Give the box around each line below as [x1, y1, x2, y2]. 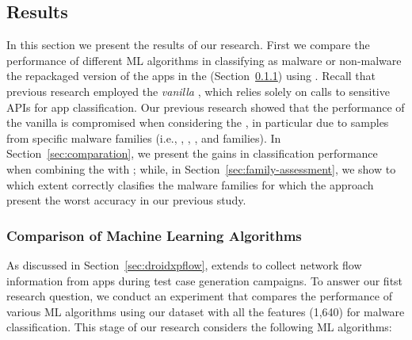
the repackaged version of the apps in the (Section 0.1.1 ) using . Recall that [6, 67, 376, 84]
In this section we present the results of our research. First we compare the [6, 36, 370, 53]
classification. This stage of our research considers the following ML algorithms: [6, 319, 392, 335]
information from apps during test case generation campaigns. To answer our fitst [6, 272, 403, 288]
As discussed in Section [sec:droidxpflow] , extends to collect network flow [6, 256, 362, 273]
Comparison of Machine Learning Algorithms [6, 225, 302, 245]
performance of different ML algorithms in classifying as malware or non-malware [6, 52, 402, 68]
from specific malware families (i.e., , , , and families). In [6, 129, 281, 146]
